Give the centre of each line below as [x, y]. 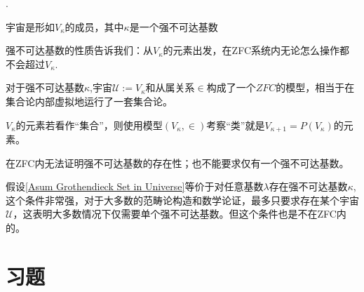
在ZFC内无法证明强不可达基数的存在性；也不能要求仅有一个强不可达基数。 [177, 162]
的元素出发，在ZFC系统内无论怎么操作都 [256, 50]
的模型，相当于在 [315, 87]
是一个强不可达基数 [174, 26]
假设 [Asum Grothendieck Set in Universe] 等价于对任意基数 [135, 186]
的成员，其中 [94, 26]
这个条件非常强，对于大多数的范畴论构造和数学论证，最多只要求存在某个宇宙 [182, 200]
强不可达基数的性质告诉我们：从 [79, 50]
